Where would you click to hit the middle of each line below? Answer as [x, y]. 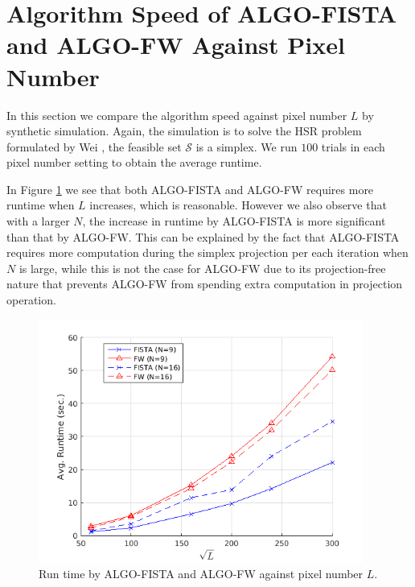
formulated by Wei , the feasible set [94, 146]
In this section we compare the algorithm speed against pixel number [177, 115]
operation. [31, 300]
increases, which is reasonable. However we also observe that [238, 205]
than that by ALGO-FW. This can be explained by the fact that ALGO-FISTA [203, 236]
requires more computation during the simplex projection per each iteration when [207, 252]
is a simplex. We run [247, 146]
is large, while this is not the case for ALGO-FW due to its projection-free [202, 268]
